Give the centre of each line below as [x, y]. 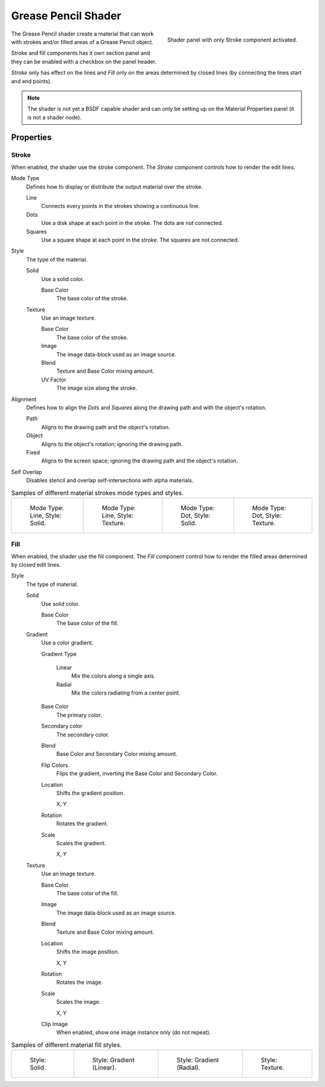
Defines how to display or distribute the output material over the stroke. [114, 186]
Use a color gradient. [67, 643]
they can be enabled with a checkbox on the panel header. [84, 61]
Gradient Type [59, 654]
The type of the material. [57, 259]
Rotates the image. [79, 982]
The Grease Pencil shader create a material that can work [82, 34]
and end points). [32, 81]
